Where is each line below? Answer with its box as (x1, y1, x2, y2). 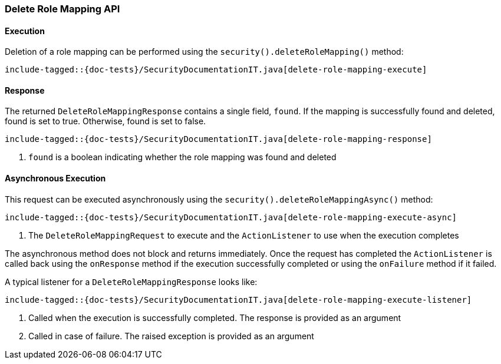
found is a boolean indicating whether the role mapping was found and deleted (28, 152, 337, 163)
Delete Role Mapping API (5, 3, 120, 15)
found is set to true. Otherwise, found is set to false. (5, 116, 206, 127)
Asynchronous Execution (5, 173, 106, 184)
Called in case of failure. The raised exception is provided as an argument (28, 330, 314, 341)
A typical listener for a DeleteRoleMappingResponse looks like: (5, 276, 258, 287)
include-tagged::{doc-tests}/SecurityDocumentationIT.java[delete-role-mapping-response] (5, 134, 432, 144)
